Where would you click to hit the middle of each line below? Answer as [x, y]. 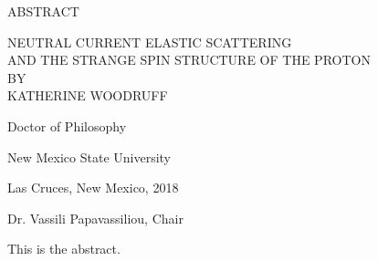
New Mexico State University [89, 157]
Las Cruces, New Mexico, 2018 [93, 188]
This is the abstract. [64, 249]
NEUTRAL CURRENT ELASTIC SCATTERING [150, 42]
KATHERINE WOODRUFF [88, 95]
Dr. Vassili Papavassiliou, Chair [95, 218]
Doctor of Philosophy [67, 125]
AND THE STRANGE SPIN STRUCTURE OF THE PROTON [189, 60]
